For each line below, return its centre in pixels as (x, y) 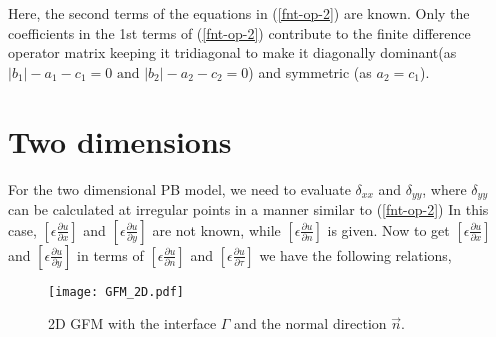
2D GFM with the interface (132, 323)
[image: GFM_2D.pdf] (116, 291)
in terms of (110, 254)
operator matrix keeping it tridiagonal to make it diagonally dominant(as (232, 52)
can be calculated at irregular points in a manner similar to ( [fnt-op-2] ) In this (248, 208)
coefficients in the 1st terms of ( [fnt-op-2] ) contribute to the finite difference (239, 32)
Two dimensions (120, 140)
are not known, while (216, 229)
